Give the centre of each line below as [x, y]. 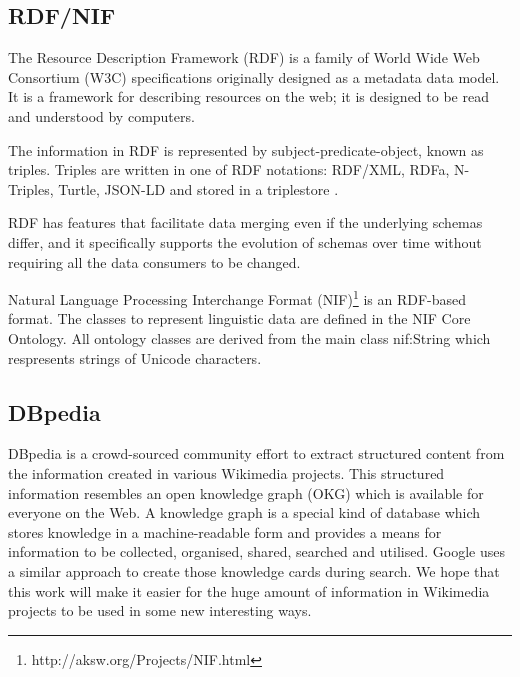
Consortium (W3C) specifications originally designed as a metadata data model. [254, 76]
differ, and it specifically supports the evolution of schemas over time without [245, 241]
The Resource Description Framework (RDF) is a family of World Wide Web [244, 57]
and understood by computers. [101, 115]
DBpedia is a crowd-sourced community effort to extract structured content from [256, 453]
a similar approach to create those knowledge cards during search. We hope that [254, 570]
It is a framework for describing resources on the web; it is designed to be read [248, 96]
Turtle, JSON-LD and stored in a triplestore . [198, 188]
